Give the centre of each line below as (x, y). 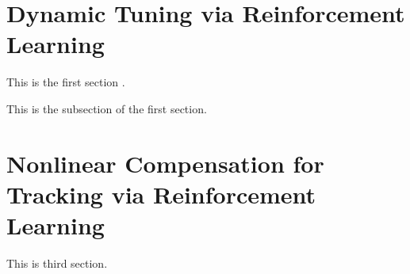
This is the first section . (66, 82)
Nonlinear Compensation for (165, 163)
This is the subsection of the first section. (107, 108)
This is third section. (57, 263)
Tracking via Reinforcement (161, 194)
